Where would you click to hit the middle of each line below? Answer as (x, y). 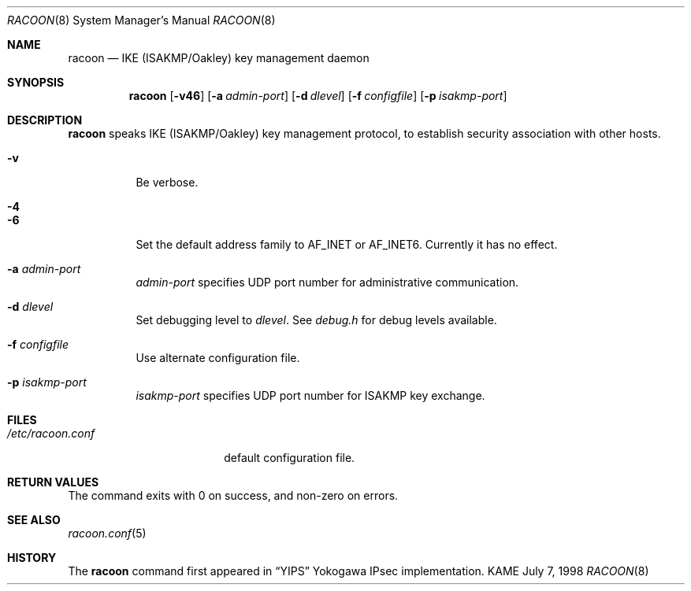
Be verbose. (167, 182)
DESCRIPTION (45, 120)
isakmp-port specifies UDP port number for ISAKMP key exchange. (310, 395)
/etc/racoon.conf (51, 433)
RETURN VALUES (53, 482)
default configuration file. (290, 458)
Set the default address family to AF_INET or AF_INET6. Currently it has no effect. (347, 244)
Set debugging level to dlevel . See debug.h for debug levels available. (316, 320)
